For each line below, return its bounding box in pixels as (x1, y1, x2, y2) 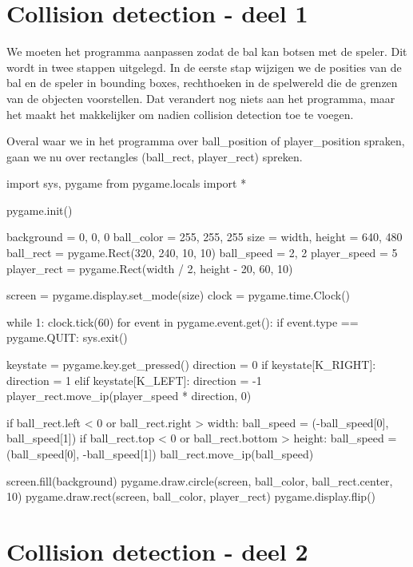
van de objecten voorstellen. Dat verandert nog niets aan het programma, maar (6, 89, 395, 106)
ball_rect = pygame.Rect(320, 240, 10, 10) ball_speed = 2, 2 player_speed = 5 (6, 244, 398, 261)
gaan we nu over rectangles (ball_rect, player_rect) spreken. (6, 148, 303, 165)
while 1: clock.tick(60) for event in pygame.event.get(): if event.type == (6, 313, 359, 330)
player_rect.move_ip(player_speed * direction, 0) (6, 387, 252, 404)
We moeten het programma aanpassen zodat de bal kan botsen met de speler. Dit (6, 43, 407, 60)
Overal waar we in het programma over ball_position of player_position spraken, (6, 133, 405, 149)
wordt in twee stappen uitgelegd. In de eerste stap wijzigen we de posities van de (6, 58, 402, 75)
